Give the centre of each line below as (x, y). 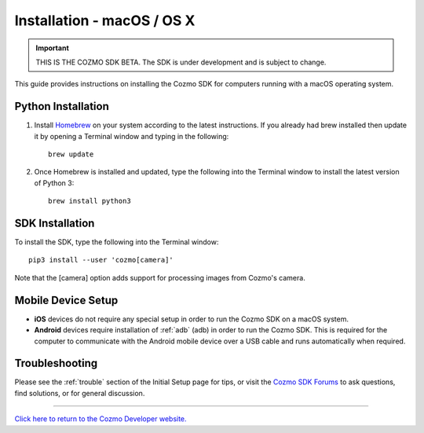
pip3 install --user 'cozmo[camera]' (101, 260)
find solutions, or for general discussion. (80, 393)
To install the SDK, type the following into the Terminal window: (117, 242)
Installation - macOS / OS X (105, 20)
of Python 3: (54, 183)
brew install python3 (90, 201)
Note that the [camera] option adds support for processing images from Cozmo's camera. (160, 277)
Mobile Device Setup (66, 300)
